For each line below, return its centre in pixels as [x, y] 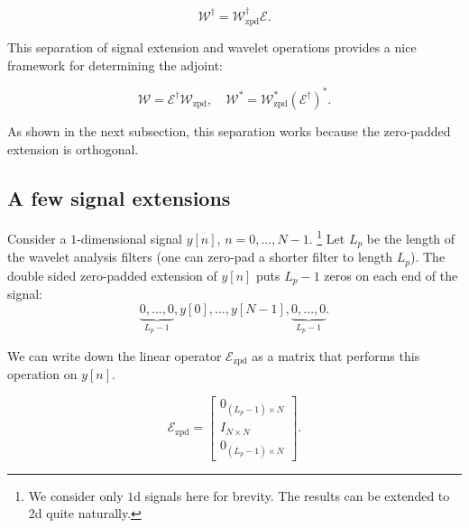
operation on [42, 374]
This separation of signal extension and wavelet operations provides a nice [212, 47]
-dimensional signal [129, 238]
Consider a [37, 238]
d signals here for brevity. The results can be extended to [292, 495]
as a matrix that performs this [336, 355]
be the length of [411, 238]
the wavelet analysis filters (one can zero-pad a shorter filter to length [200, 257]
